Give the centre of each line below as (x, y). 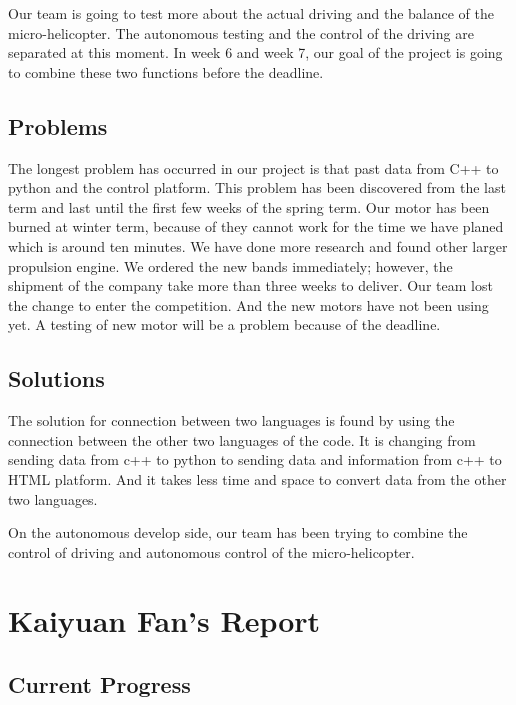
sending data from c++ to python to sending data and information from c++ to (255, 459)
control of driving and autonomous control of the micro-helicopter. (211, 551)
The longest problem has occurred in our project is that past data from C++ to (253, 167)
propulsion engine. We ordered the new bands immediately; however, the (230, 265)
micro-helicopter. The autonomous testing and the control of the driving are (241, 32)
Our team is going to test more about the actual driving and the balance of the (251, 13)
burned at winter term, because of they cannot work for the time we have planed (256, 226)
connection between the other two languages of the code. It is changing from (242, 439)
